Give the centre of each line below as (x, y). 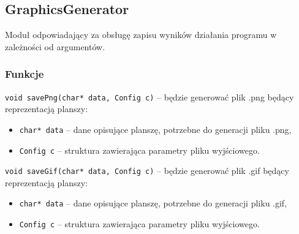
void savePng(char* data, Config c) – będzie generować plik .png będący (149, 96)
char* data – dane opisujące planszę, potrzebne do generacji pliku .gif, (153, 203)
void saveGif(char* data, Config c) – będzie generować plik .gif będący (147, 171)
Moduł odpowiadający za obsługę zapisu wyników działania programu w (141, 35)
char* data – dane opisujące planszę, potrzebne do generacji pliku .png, (155, 129)
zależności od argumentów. (55, 46)
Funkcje (25, 74)
